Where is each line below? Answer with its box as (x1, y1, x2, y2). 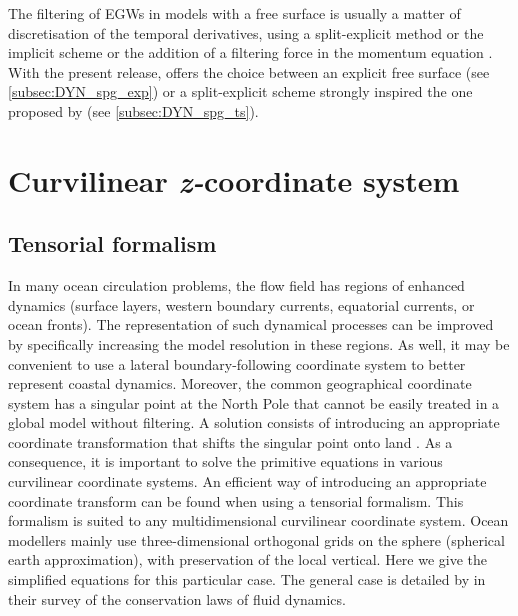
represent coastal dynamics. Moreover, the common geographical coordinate (8, 373, 472, 394)
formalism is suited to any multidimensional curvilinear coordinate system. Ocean (8, 510, 509, 531)
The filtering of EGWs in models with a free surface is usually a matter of (8, 3, 461, 23)
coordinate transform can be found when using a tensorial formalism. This (8, 490, 464, 511)
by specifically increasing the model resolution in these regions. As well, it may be (8, 333, 510, 354)
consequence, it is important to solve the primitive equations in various (8, 451, 443, 472)
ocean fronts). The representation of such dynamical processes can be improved (8, 314, 494, 335)
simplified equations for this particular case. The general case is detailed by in (8, 569, 486, 590)
